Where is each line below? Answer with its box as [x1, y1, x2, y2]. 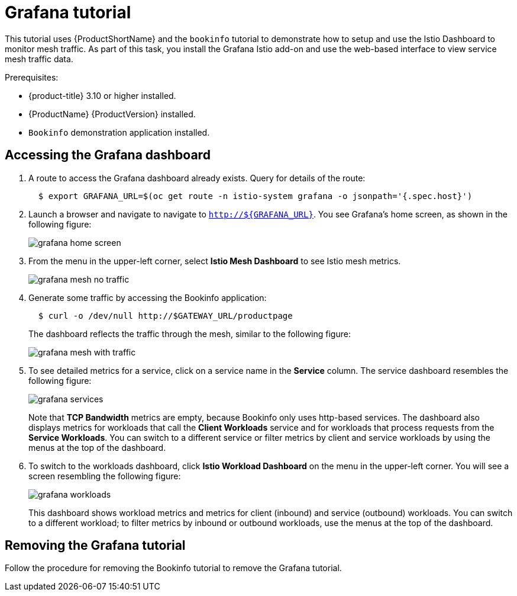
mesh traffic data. [5, 53, 73, 64]
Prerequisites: [5, 72, 59, 82]
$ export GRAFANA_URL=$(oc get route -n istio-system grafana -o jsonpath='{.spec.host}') [38, 191, 473, 201]
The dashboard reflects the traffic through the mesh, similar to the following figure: [28, 328, 351, 339]
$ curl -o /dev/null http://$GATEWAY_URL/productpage [38, 310, 293, 321]
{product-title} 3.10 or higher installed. [28, 90, 176, 101]
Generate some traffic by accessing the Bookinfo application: [28, 292, 267, 303]
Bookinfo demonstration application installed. [28, 127, 210, 137]
